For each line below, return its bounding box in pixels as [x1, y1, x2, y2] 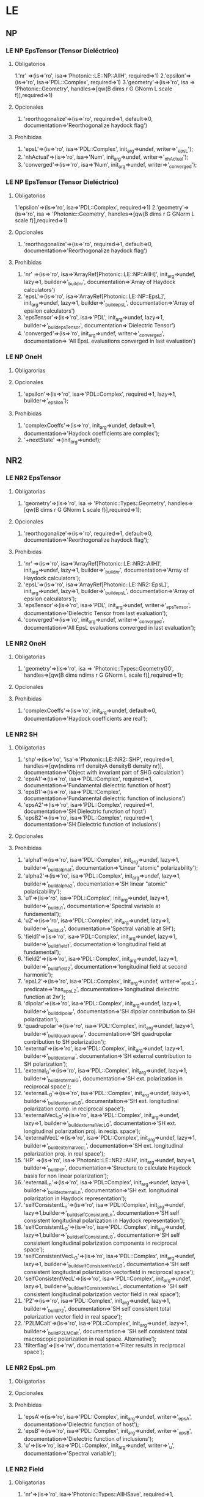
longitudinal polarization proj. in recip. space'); [23, 1127, 141, 1135]
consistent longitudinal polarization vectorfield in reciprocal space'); [23, 1268, 195, 1275]
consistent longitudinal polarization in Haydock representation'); [23, 1217, 185, 1225]
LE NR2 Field [5, 1465, 44, 1473]
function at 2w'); [23, 993, 65, 1000]
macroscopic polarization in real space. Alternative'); [23, 1335, 157, 1342]
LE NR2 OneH [5, 639, 46, 647]
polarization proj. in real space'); [23, 1149, 105, 1157]
